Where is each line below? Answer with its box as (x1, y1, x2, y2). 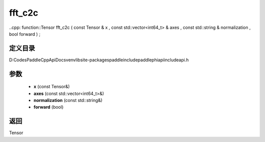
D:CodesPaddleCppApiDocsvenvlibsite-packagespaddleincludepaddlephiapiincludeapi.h (9, 57, 189, 63)
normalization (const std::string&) (33, 97, 103, 103)
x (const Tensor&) (33, 84, 70, 90)
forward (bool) (33, 104, 64, 110)
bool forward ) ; (9, 31, 41, 37)
